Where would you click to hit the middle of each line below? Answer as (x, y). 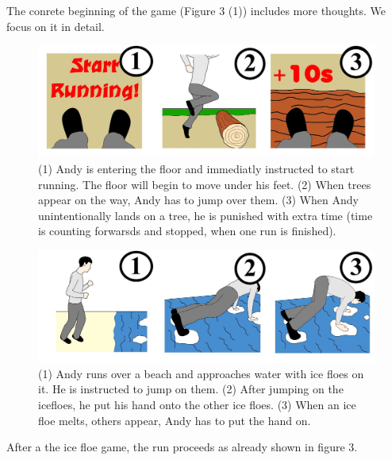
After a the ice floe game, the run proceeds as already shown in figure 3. (182, 447)
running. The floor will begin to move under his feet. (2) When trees (205, 184)
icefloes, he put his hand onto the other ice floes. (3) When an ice (197, 404)
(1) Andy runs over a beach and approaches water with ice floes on (201, 373)
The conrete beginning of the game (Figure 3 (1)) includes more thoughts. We (196, 10)
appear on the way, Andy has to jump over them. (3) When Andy (198, 200)
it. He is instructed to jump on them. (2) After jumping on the (191, 389)
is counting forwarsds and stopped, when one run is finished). (187, 231)
